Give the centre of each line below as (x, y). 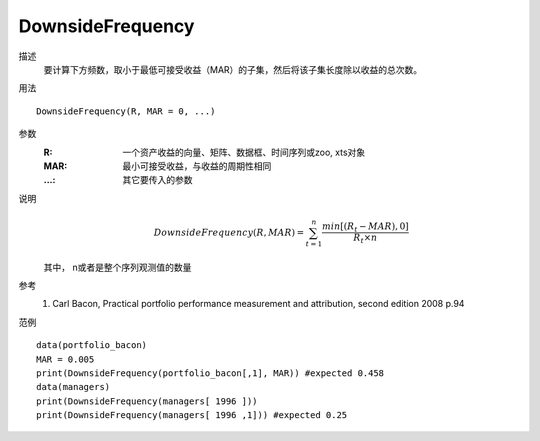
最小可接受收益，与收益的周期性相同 (197, 166)
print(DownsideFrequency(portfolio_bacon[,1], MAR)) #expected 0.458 (210, 373)
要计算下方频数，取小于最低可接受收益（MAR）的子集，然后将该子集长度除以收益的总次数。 (233, 69)
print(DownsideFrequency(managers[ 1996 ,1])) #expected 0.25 (192, 415)
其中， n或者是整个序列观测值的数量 (117, 267)
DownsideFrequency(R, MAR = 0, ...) (126, 111)
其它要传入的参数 (157, 180)
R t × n (365, 239)
